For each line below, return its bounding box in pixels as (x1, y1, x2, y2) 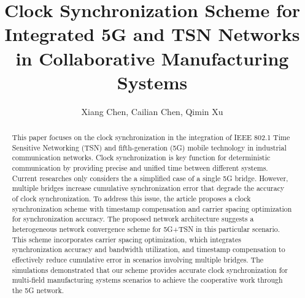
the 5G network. (12, 285, 64, 295)
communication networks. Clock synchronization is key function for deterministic (12, 152, 271, 163)
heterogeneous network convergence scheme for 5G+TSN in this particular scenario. (12, 223, 280, 234)
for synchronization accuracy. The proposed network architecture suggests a (12, 214, 254, 224)
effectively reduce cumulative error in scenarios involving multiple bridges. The (12, 254, 264, 264)
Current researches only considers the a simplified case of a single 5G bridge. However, (12, 173, 288, 183)
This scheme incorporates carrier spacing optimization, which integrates (12, 234, 241, 244)
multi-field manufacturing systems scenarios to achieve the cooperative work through (12, 275, 283, 285)
